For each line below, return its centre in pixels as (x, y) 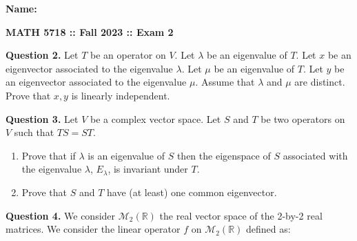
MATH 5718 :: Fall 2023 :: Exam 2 (90, 31)
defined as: (268, 229)
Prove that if (49, 155)
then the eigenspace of (224, 155)
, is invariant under (148, 169)
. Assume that (225, 82)
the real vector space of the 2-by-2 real (241, 215)
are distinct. (320, 82)
